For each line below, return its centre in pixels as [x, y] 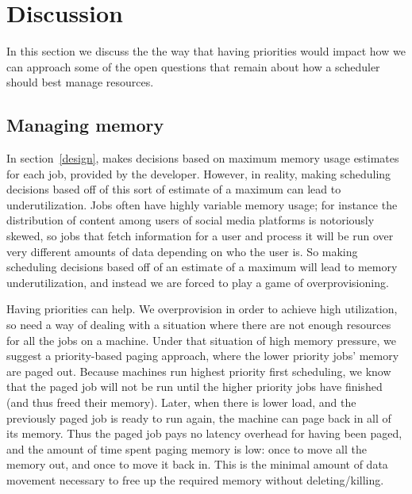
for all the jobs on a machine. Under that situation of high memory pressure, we [201, 340]
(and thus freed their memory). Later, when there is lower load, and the [181, 402]
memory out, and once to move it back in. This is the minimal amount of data [197, 464]
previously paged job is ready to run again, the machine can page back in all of [199, 417]
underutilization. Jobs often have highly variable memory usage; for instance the [202, 204]
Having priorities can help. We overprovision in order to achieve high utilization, [202, 309]
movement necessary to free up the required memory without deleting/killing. [195, 479]
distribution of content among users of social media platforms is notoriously [191, 220]
